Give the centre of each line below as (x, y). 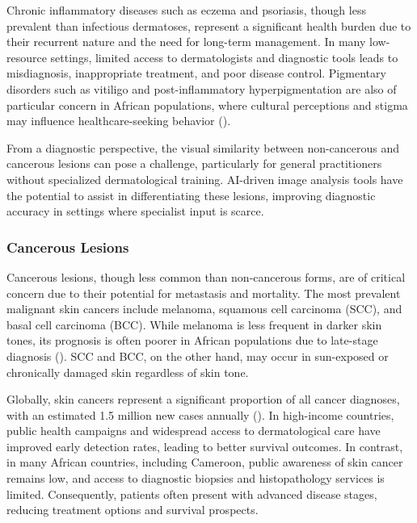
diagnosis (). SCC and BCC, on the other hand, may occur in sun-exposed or (198, 356)
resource (27, 57)
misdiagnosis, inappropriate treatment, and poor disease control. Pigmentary (196, 73)
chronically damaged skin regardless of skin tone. (128, 372)
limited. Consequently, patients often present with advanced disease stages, (192, 494)
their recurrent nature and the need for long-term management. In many (186, 42)
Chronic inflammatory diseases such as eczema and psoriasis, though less (186, 10)
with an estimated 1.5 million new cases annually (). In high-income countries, (200, 414)
